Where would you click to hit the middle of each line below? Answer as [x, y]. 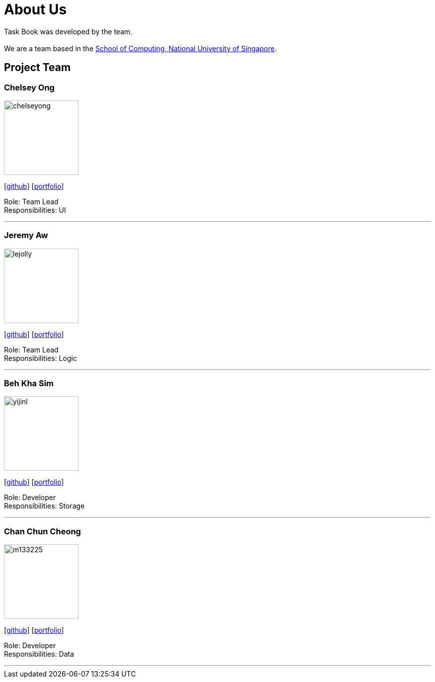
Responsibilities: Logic [40, 358]
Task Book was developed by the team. [68, 31]
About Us [36, 9]
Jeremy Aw [26, 235]
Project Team [37, 68]
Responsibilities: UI [35, 210]
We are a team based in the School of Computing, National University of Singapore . [141, 48]
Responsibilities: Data [39, 654]
